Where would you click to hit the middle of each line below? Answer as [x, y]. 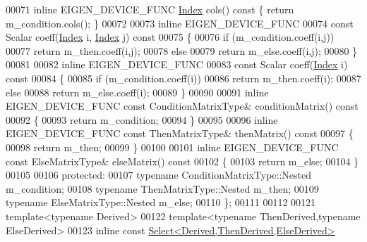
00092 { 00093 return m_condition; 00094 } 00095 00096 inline [142, 119]
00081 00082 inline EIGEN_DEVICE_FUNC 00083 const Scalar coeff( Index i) [177, 64]
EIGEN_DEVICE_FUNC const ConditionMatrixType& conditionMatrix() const [182, 106]
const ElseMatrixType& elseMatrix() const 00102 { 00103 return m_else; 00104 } [182, 161]
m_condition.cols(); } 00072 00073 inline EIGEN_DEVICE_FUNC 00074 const [180, 23]
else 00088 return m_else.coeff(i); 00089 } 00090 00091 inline [137, 92]
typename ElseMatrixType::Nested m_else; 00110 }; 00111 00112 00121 [161, 202]
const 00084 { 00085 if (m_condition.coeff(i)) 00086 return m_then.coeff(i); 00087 [183, 78]
